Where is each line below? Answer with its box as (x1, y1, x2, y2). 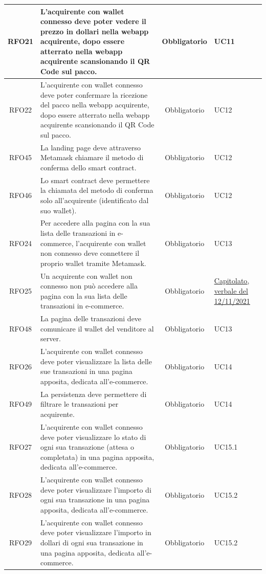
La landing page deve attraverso (40, 142, 141, 152)
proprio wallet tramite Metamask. (40, 257, 146, 268)
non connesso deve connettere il (40, 248, 140, 258)
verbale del (214, 285, 248, 296)
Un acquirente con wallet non (40, 270, 132, 281)
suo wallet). (40, 205, 77, 215)
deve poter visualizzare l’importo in (40, 527, 151, 538)
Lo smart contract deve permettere (40, 174, 150, 185)
